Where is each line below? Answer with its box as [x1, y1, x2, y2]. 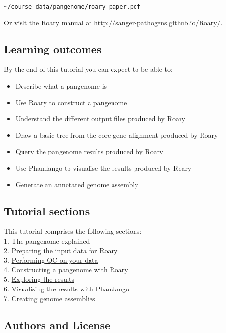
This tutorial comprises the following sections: [4, 226, 142, 236]
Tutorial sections [4, 203, 90, 218]
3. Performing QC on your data [4, 255, 98, 265]
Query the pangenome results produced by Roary [15, 146, 163, 156]
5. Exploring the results [4, 274, 74, 284]
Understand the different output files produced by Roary [15, 113, 185, 124]
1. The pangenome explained [4, 236, 90, 245]
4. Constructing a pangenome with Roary [4, 264, 128, 274]
